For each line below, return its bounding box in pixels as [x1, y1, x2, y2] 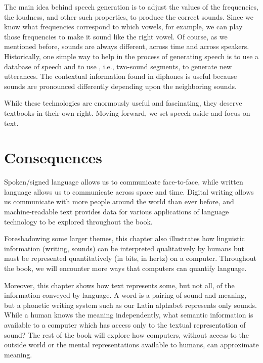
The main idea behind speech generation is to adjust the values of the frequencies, [4, 2, 258, 12]
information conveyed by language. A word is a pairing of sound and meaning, [4, 290, 247, 300]
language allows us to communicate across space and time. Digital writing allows [4, 186, 254, 197]
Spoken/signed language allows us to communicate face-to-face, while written [4, 176, 243, 187]
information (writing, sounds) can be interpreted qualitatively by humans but [4, 243, 244, 253]
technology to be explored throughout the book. [4, 216, 153, 226]
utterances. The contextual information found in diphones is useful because [4, 71, 237, 81]
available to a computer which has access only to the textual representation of [4, 319, 246, 330]
